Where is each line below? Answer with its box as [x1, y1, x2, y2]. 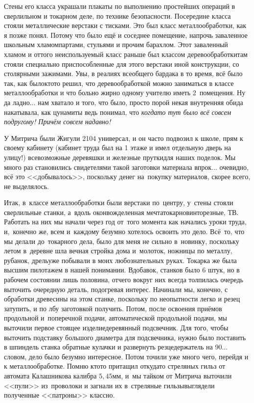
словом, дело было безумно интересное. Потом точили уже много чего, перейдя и [4, 351, 249, 361]
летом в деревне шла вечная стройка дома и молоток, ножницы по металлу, [4, 245, 232, 256]
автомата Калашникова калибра [4, 370, 97, 380]
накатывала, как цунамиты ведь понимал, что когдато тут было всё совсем [4, 107, 231, 117]
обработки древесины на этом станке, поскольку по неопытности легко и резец [4, 294, 240, 304]
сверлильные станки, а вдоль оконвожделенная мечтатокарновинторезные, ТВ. [4, 207, 239, 217]
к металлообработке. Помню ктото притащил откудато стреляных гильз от [4, 361, 226, 371]
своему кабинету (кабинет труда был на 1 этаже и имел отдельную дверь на [4, 142, 231, 153]
